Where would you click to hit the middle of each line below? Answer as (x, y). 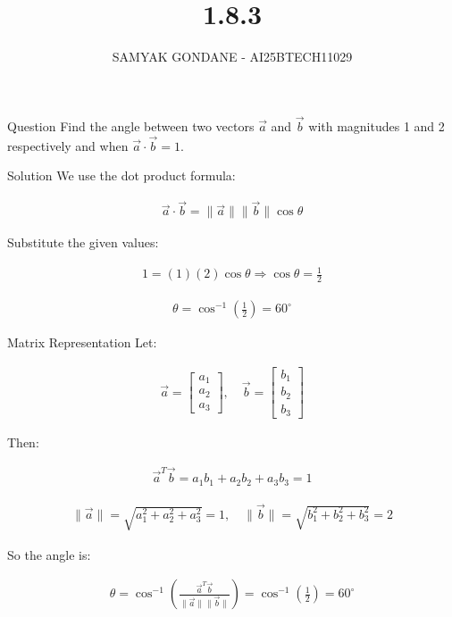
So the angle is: (49, 554)
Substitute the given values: (83, 242)
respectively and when (68, 145)
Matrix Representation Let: (82, 342)
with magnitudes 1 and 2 (377, 125)
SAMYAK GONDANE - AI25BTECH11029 (232, 57)
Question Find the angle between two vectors (131, 125)
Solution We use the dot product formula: (121, 175)
